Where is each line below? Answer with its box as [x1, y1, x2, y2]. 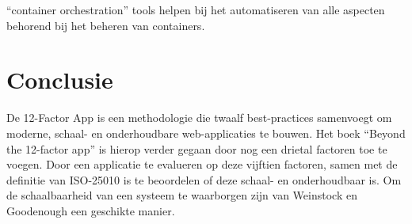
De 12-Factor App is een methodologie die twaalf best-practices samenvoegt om [6, 109, 392, 126]
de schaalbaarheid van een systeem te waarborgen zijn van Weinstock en [6, 187, 357, 203]
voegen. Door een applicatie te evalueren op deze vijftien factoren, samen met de [6, 156, 398, 173]
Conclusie [6, 63, 113, 96]
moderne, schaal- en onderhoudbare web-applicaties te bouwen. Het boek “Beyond [6, 124, 406, 141]
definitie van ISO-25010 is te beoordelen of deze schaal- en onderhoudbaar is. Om [6, 171, 402, 188]
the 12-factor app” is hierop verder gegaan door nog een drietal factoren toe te [6, 140, 387, 157]
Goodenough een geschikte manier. [6, 202, 175, 218]
